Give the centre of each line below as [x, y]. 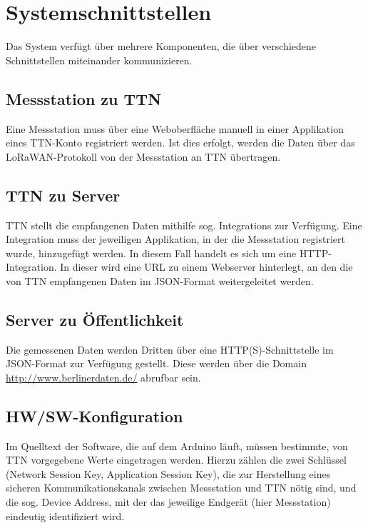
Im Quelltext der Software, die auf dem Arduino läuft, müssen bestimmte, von [177, 445]
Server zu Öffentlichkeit [95, 319]
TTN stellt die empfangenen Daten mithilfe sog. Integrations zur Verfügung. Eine [184, 225]
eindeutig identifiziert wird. [65, 515]
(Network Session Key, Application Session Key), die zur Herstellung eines [168, 473]
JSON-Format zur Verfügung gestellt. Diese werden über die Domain [156, 363]
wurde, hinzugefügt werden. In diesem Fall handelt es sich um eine [151, 253]
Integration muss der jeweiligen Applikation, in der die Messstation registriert [175, 239]
